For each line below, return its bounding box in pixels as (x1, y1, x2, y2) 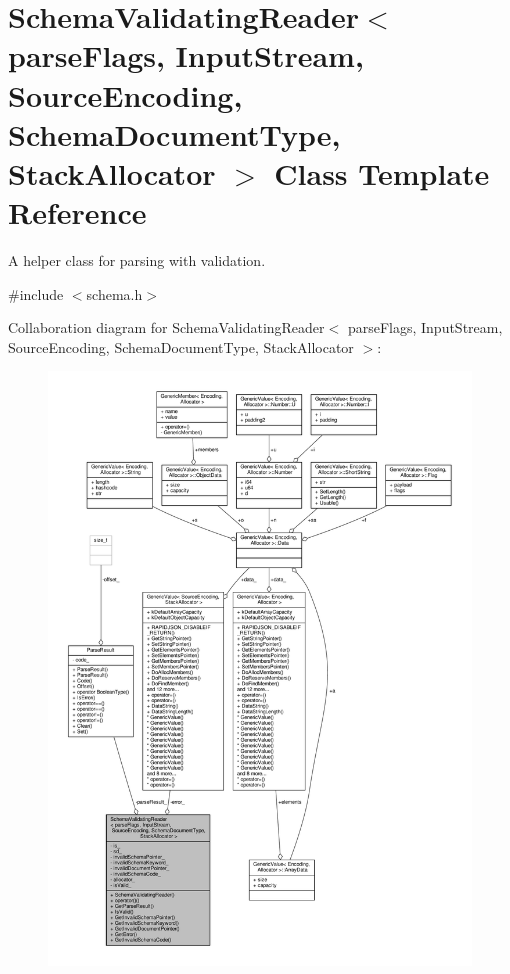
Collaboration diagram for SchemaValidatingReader (8, 317, 325, 338)
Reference (8, 192, 147, 233)
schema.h (86, 283, 143, 304)
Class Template (274, 152, 490, 193)
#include (8, 283, 64, 304)
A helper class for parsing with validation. (8, 250, 266, 271)
